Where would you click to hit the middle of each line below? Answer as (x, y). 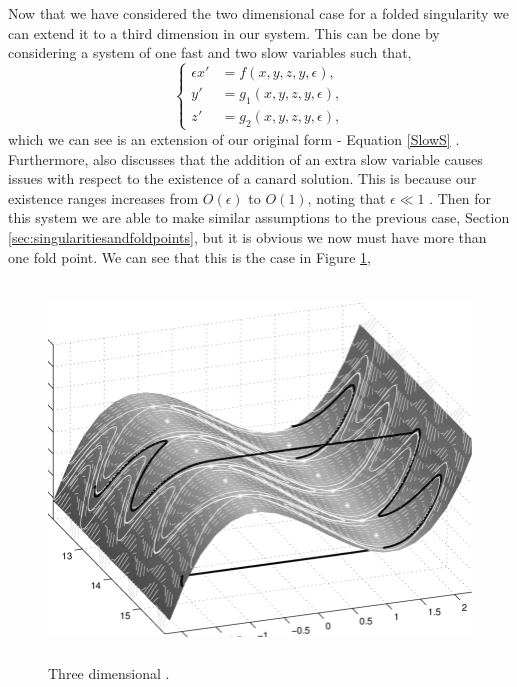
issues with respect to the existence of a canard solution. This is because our (242, 178)
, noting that (346, 197)
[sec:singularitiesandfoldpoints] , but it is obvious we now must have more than (247, 236)
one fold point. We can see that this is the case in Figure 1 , (189, 256)
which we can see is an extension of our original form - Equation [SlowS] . (234, 138)
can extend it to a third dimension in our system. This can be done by (224, 32)
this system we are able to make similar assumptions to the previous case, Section (259, 217)
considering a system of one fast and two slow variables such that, (210, 52)
